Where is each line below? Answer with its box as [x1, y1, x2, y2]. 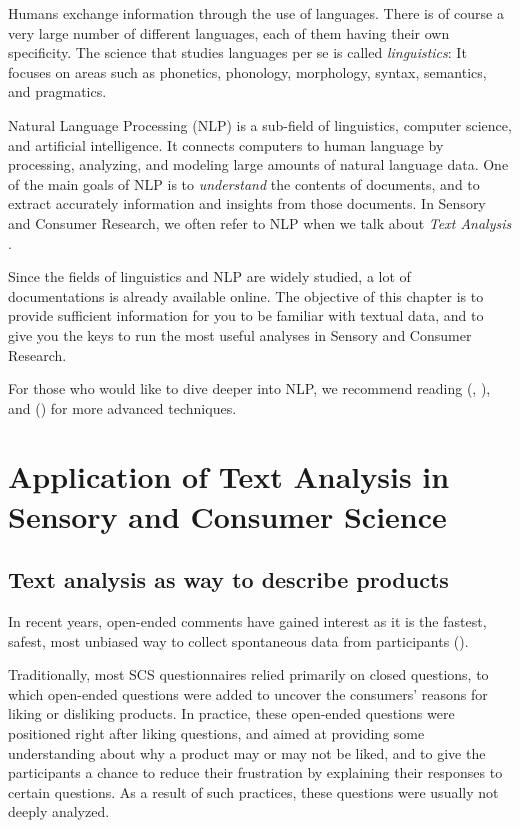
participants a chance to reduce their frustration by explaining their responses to [8, 762, 503, 783]
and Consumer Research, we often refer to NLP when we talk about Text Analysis [8, 212, 512, 233]
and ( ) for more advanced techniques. [8, 397, 237, 418]
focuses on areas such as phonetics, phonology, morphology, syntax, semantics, [8, 61, 487, 82]
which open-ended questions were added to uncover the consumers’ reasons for [8, 683, 488, 704]
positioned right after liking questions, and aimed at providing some [8, 723, 425, 744]
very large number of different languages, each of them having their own [8, 22, 450, 43]
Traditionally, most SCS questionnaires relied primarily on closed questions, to [8, 664, 489, 685]
